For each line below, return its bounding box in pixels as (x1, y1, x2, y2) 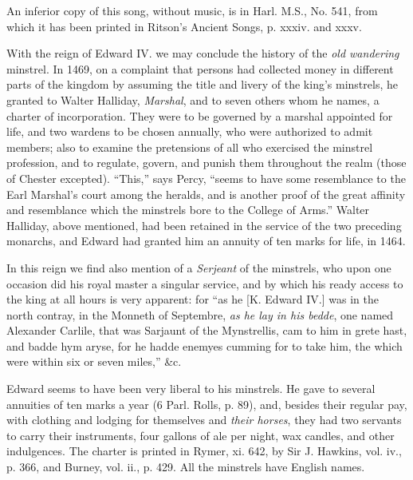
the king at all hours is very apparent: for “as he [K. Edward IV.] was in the (6, 291, 379, 307)
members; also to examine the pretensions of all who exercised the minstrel (6, 138, 373, 155)
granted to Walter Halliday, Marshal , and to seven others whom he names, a (6, 91, 380, 108)
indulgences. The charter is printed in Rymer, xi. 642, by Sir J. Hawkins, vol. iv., (6, 442, 402, 459)
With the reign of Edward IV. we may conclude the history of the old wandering (6, 45, 399, 61)
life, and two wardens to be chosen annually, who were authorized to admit (6, 123, 373, 140)
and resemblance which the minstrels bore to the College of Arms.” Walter (6, 201, 370, 218)
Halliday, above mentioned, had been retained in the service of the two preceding (6, 216, 402, 233)
